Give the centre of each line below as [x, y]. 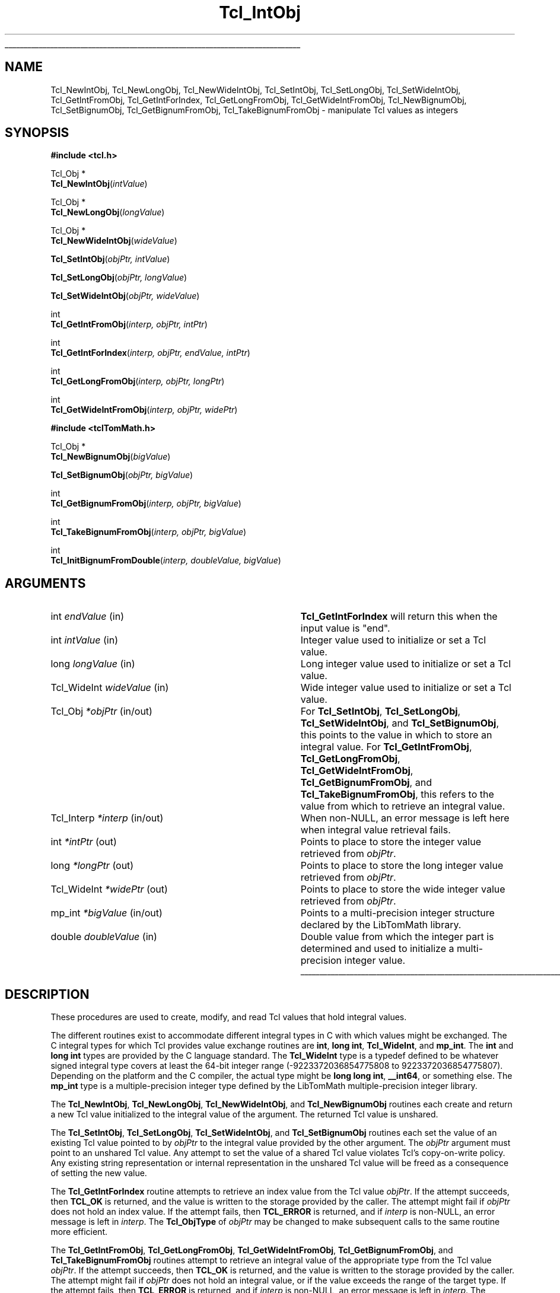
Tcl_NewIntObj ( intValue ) [99, 184]
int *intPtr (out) [84, 842]
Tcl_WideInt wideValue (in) [110, 688]
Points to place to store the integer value [391, 842]
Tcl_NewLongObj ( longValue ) [108, 212]
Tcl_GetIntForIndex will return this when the [399, 617]
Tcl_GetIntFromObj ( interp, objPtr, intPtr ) [129, 324]
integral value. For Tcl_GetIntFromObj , [386, 747]
